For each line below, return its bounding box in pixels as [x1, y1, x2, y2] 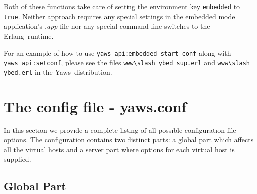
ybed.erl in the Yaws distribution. [4, 66, 112, 77]
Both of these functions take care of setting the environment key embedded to [4, 1, 240, 11]
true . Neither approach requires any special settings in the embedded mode [4, 11, 235, 21]
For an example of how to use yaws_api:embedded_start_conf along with [4, 47, 231, 58]
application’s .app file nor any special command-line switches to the [4, 21, 210, 31]
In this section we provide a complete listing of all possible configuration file [4, 125, 236, 135]
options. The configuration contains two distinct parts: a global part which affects [4, 134, 254, 145]
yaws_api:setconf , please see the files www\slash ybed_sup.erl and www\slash [4, 57, 250, 67]
